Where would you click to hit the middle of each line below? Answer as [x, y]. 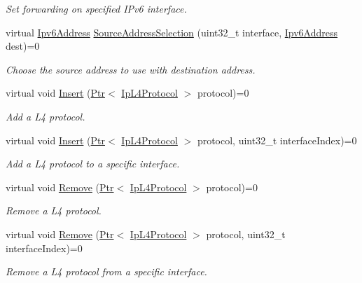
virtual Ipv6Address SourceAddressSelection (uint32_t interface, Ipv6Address [172, 32]
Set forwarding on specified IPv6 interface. [96, 8]
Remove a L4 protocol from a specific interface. [106, 271]
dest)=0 [23, 46]
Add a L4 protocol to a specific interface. [93, 164]
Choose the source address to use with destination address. [131, 69]
